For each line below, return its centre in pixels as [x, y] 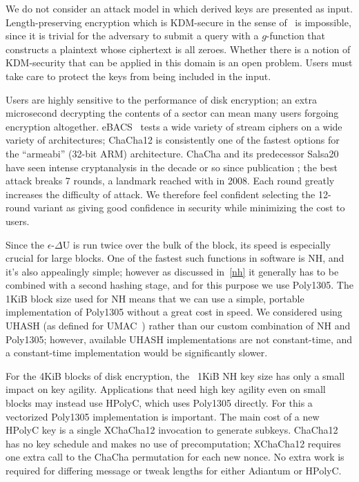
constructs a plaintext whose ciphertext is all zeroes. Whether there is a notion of [178, 49]
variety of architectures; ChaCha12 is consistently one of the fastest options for [173, 140]
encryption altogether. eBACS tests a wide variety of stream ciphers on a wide [174, 126]
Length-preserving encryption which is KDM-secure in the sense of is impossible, [178, 22]
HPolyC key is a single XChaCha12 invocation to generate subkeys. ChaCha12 [172, 430]
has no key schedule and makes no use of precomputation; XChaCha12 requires [173, 443]
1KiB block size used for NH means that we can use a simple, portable [155, 298]
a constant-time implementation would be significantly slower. [137, 353]
